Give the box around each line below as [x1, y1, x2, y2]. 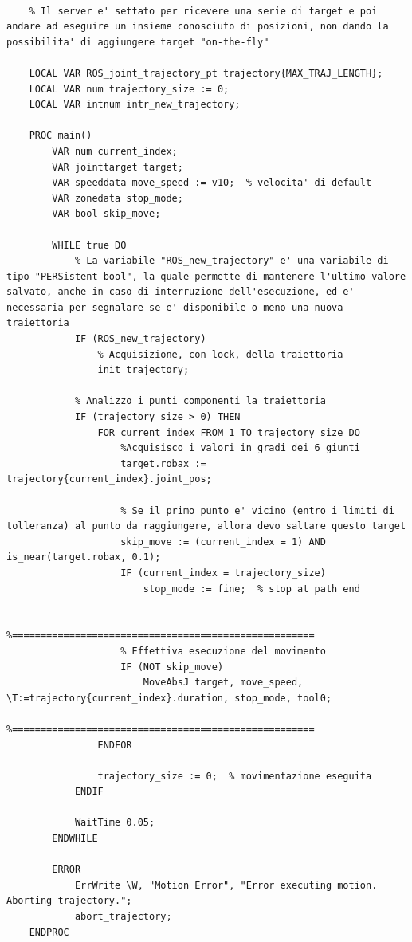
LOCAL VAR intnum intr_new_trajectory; [29, 99, 241, 111]
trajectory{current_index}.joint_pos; [6, 473, 212, 485]
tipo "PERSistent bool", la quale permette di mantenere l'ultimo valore [6, 270, 406, 282]
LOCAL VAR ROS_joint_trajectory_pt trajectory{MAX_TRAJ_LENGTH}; [29, 67, 383, 79]
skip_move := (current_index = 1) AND [120, 536, 326, 548]
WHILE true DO [52, 239, 127, 251]
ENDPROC [29, 926, 69, 938]
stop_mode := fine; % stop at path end [143, 583, 360, 595]
